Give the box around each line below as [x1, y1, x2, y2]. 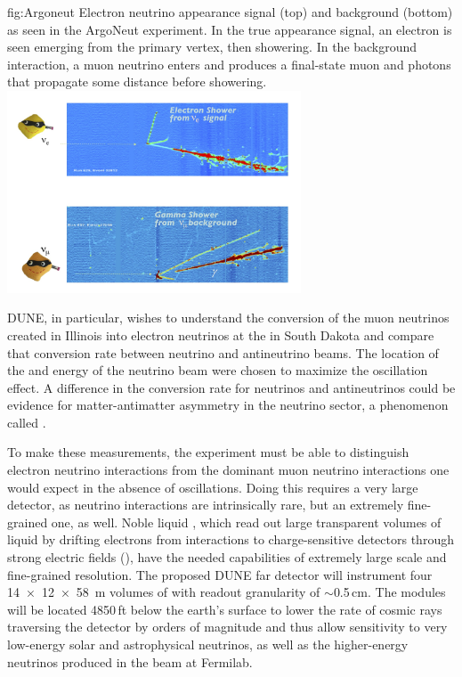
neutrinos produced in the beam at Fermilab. [7, 652, 253, 671]
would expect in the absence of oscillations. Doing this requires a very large [7, 477, 418, 496]
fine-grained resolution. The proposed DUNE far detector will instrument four [7, 565, 433, 583]
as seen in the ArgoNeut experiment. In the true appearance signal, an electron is [7, 20, 452, 38]
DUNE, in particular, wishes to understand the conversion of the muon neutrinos [7, 308, 450, 327]
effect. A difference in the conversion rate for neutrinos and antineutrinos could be [7, 378, 456, 396]
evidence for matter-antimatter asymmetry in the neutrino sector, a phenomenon [7, 396, 449, 414]
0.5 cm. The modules [333, 583, 446, 601]
